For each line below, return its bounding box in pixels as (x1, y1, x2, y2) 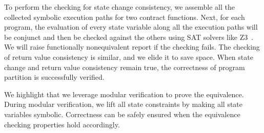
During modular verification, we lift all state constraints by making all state (4, 99, 243, 109)
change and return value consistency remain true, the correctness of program (4, 61, 245, 72)
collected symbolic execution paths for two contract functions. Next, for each (4, 11, 245, 22)
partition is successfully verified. (4, 72, 105, 82)
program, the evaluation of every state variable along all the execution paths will (4, 21, 258, 32)
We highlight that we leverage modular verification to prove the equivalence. (4, 88, 244, 99)
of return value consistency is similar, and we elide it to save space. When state (4, 51, 253, 62)
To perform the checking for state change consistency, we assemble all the (4, 2, 235, 12)
